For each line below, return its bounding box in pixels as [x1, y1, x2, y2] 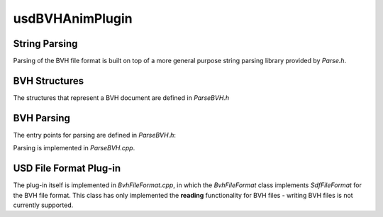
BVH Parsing [13, 112, 71, 124]
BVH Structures [13, 74, 84, 87]
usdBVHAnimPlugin [13, 11, 133, 26]
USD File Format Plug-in [13, 162, 121, 174]
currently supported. [13, 201, 74, 209]
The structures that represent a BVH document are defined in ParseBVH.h [13, 93, 230, 102]
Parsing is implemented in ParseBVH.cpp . [13, 144, 135, 152]
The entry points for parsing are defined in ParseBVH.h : [13, 130, 177, 139]
